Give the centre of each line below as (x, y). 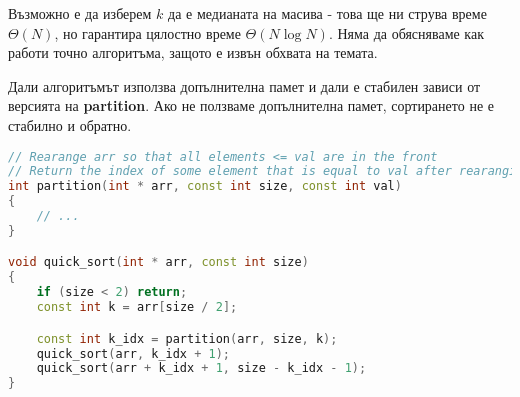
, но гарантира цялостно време (147, 32)
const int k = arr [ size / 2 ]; (137, 307)
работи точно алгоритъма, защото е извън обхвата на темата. (193, 52)
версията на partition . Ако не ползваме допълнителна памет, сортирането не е (251, 105)
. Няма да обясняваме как (406, 32)
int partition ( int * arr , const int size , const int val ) (205, 186)
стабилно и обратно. (70, 124)
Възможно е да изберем (80, 13)
